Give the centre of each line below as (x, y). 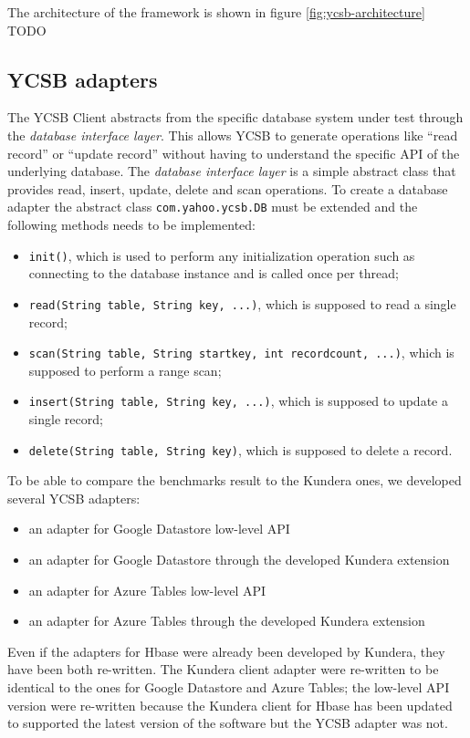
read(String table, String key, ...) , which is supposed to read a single (242, 303)
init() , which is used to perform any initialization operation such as (222, 255)
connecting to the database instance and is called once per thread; (214, 273)
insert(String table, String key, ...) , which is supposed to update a (238, 401)
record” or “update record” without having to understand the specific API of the (234, 153)
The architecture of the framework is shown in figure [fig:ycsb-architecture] (216, 12)
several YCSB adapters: (74, 498)
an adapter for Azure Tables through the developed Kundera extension (227, 621)
